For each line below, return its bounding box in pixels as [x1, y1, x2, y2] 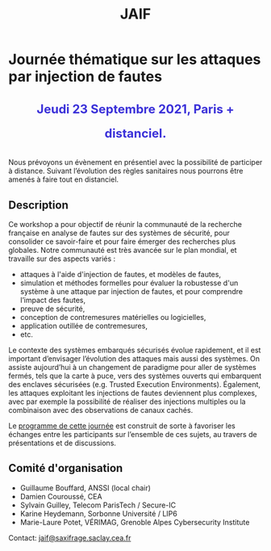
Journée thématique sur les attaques [8, 50, 261, 69]
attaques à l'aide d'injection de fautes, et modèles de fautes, [19, 270, 222, 279]
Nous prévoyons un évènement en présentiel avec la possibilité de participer [8, 158, 263, 167]
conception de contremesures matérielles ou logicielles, [19, 313, 206, 322]
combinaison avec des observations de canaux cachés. [8, 406, 194, 414]
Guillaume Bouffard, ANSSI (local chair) [19, 482, 152, 493]
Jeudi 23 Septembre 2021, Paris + [36, 102, 235, 117]
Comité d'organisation [8, 461, 123, 475]
